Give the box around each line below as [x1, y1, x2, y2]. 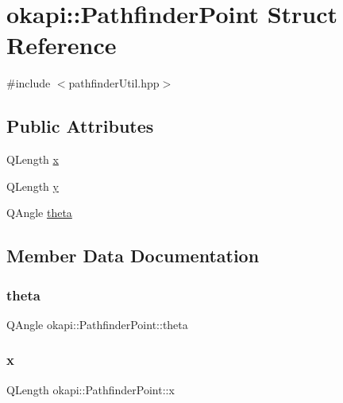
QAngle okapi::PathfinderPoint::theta [6, 316, 188, 332]
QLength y [6, 177, 59, 194]
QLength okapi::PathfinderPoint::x [6, 381, 175, 397]
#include [6, 75, 51, 91]
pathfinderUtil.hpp [68, 75, 160, 91]
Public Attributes [6, 114, 154, 138]
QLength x [6, 151, 59, 168]
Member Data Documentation [6, 243, 260, 268]
